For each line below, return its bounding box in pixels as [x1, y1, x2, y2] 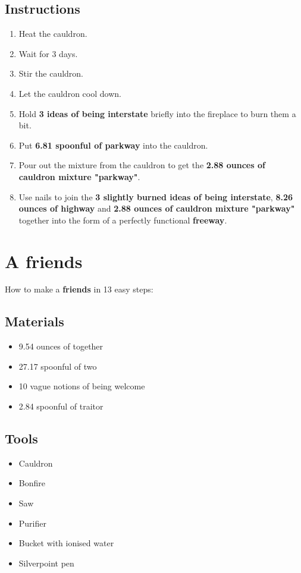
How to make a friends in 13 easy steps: [5, 283, 153, 295]
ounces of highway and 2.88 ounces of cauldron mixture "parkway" [18, 202, 295, 215]
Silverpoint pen [18, 556, 74, 569]
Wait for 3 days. [18, 47, 78, 59]
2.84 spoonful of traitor [18, 400, 104, 413]
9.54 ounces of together [18, 340, 104, 352]
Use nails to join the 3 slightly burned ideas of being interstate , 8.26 [18, 190, 293, 203]
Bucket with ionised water [18, 537, 114, 549]
